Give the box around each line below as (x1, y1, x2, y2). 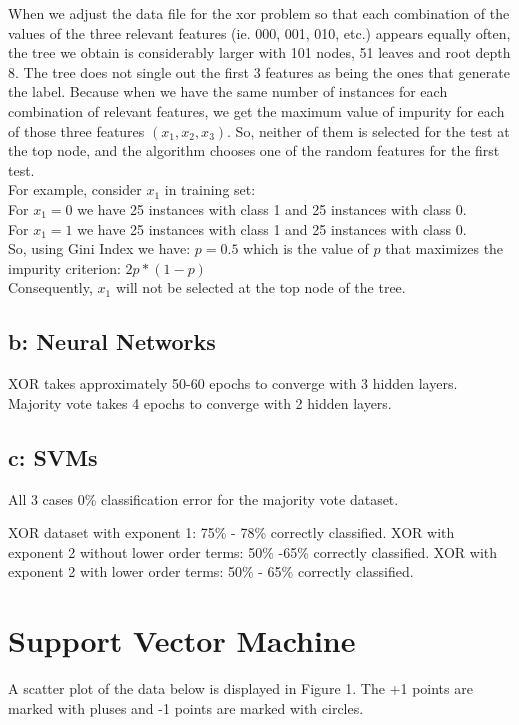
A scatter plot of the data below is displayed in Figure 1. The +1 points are (8, 678, 473, 698)
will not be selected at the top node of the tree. (115, 277, 406, 298)
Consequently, (8, 277, 93, 298)
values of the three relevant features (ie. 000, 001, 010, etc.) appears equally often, (8, 22, 511, 43)
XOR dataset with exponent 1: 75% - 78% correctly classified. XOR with (8, 522, 455, 543)
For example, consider (8, 179, 142, 200)
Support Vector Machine (8, 620, 356, 661)
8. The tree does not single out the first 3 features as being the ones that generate (8, 61, 510, 82)
